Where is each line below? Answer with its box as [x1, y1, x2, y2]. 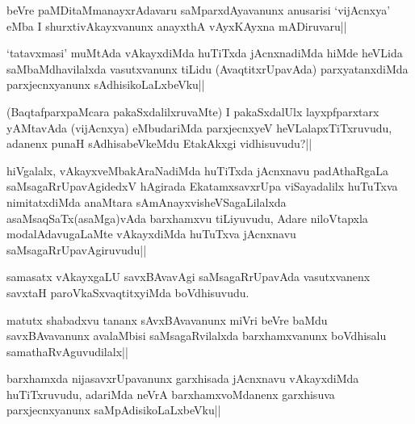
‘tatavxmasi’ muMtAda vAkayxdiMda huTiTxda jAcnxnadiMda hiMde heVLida [6, 44, 403, 61]
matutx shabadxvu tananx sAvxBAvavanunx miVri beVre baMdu [6, 311, 328, 328]
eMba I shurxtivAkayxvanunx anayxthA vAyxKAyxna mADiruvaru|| [6, 17, 347, 34]
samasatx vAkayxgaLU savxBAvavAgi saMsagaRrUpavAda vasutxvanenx [6, 268, 371, 285]
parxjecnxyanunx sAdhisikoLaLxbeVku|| [6, 76, 205, 93]
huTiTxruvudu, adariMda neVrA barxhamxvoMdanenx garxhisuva [6, 385, 335, 402]
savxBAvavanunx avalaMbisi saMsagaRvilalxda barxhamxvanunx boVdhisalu [6, 327, 387, 344]
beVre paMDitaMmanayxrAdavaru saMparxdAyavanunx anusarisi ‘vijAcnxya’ [6, 2, 391, 18]
